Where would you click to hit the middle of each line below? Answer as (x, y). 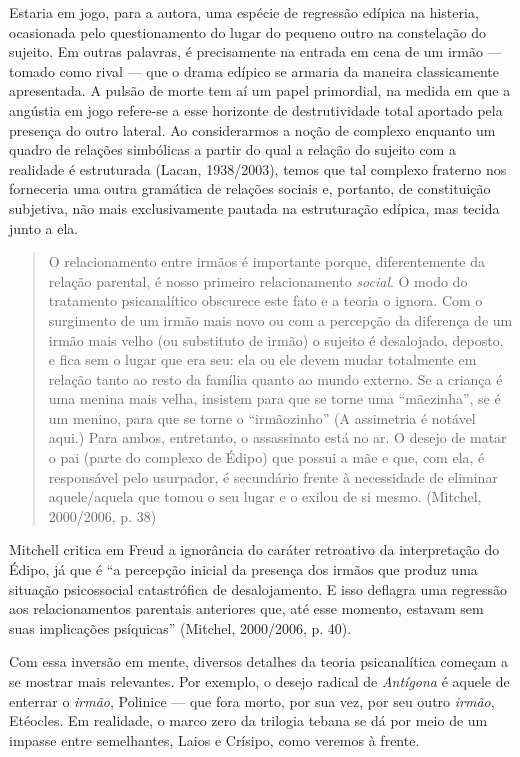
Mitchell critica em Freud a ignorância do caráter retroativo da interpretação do (254, 549)
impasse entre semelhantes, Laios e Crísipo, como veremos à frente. (214, 739)
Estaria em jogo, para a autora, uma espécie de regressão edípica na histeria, (244, 12)
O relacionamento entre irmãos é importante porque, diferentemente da (267, 261)
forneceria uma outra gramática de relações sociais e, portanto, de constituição (250, 188)
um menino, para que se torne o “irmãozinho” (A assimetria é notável (262, 417)
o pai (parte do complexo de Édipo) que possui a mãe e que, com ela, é (266, 457)
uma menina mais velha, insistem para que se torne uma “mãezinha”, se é (274, 398)
